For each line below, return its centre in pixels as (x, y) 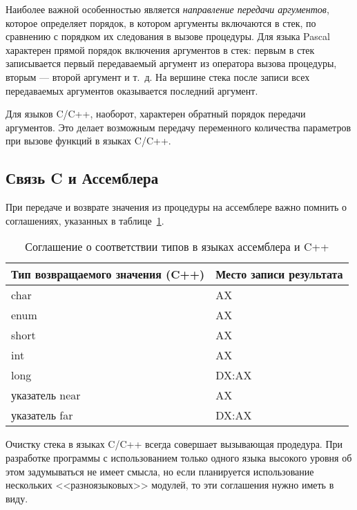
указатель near (46, 395)
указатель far (42, 415)
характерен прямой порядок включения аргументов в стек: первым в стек (160, 49)
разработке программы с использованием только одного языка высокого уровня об (179, 457)
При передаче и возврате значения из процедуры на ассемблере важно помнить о (176, 207)
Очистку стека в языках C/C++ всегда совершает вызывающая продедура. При (174, 444)
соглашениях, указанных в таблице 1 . (85, 220)
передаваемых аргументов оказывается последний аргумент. (132, 90)
